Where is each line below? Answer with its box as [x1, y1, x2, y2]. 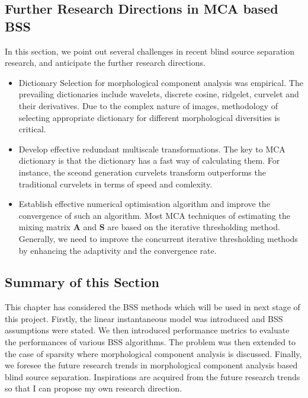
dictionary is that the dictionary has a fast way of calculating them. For [18, 154, 280, 167]
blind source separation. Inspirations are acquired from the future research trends [5, 370, 300, 383]
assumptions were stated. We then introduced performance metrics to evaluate [5, 324, 290, 336]
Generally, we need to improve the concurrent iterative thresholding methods [18, 232, 298, 244]
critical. [18, 123, 46, 135]
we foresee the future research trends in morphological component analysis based [5, 359, 298, 371]
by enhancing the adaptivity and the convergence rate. [18, 244, 217, 256]
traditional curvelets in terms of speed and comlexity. [18, 177, 213, 190]
